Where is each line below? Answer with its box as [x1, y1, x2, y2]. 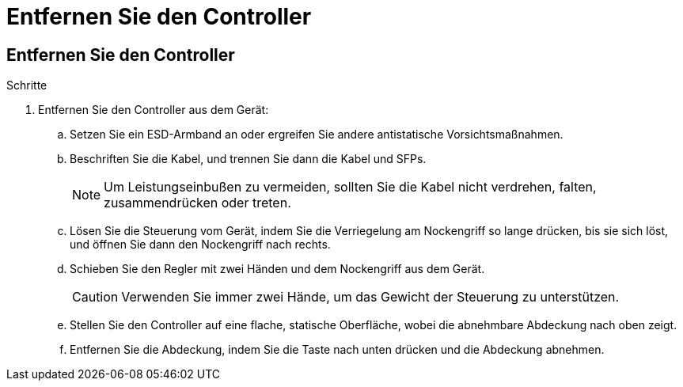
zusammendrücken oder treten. [104, 195, 291, 211]
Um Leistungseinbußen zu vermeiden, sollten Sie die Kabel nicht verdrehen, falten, [104, 179, 597, 195]
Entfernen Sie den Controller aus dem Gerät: [38, 103, 269, 117]
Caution [72, 289, 119, 305]
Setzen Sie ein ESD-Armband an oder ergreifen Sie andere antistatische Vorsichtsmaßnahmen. [70, 127, 563, 142]
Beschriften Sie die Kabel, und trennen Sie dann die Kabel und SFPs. [70, 152, 427, 166]
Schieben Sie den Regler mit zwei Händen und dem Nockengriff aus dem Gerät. [70, 262, 485, 276]
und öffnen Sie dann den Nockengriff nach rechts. [70, 237, 331, 252]
